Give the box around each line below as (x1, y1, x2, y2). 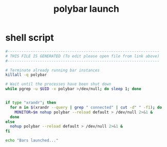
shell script (5, 32, 54, 44)
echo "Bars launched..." (5, 138, 59, 143)
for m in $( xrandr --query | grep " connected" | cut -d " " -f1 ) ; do (10, 104, 162, 110)
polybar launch (53, 3, 120, 15)
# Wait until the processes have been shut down (5, 81, 112, 87)
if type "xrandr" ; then (5, 100, 57, 106)
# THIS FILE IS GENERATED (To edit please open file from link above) (5, 53, 160, 59)
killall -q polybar (5, 72, 47, 77)
